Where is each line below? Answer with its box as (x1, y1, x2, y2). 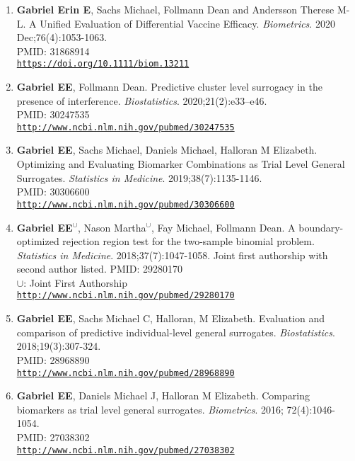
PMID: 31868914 (16, 43, 90, 58)
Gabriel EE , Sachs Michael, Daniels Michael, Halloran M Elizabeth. (16, 142, 318, 157)
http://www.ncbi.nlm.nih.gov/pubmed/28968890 (16, 368, 235, 378)
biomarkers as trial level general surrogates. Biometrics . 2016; (16, 402, 284, 416)
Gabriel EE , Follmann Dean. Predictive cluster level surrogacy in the (16, 79, 322, 94)
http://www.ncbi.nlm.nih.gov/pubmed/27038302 (16, 445, 235, 455)
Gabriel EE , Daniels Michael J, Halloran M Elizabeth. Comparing (16, 388, 310, 403)
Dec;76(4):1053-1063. (16, 30, 107, 45)
